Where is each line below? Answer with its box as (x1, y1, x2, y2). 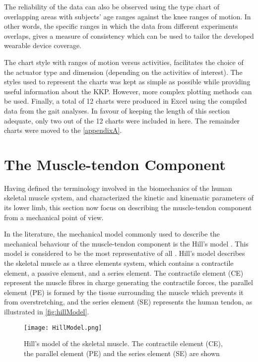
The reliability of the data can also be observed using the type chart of (4, 1, 219, 11)
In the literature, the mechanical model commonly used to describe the (4, 229, 220, 239)
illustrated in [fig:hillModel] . (4, 306, 89, 316)
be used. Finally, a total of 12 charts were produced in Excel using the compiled (4, 96, 247, 106)
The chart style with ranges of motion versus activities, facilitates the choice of (4, 57, 244, 67)
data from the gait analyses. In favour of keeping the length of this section (4, 105, 230, 116)
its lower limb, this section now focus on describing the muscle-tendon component (4, 202, 252, 213)
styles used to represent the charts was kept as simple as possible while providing (4, 76, 251, 87)
